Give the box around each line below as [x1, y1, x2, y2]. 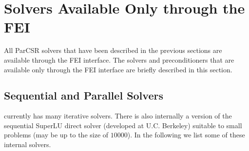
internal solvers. [4, 139, 51, 150]
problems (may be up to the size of [4, 130, 109, 140]
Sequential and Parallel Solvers [4, 88, 163, 103]
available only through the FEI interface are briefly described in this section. [4, 64, 232, 74]
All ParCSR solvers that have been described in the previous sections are [4, 45, 222, 55]
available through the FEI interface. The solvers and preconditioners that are [4, 54, 234, 65]
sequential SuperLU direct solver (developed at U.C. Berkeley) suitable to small [4, 120, 242, 130]
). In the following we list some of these [127, 130, 245, 140]
